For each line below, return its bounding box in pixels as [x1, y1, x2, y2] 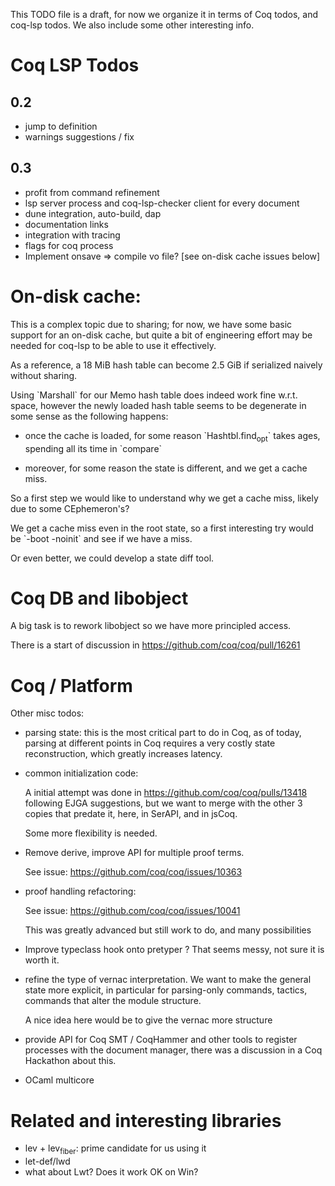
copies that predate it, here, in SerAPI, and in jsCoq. [24, 808, 238, 820]
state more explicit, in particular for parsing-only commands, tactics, [24, 984, 308, 996]
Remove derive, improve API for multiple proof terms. [24, 847, 245, 859]
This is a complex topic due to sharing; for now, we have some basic [10, 318, 293, 330]
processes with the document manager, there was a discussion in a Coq [24, 1044, 323, 1056]
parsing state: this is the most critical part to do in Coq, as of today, [24, 727, 302, 739]
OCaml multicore [24, 1074, 95, 1086]
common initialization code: [24, 767, 139, 779]
